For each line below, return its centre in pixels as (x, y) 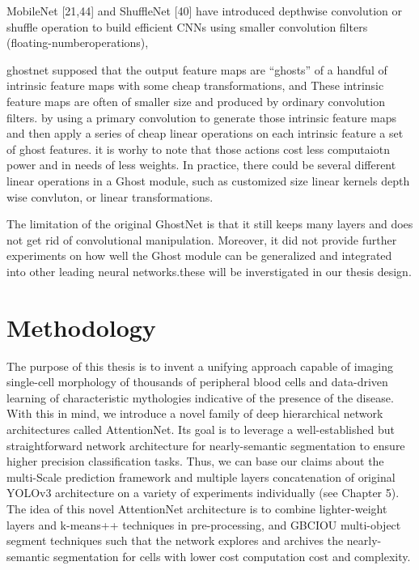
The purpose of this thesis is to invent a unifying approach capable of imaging (200, 366)
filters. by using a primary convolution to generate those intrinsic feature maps (202, 117)
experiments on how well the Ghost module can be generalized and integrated (199, 255)
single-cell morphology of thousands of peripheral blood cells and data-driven (197, 382)
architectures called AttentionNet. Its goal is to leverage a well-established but (201, 429)
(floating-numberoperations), (78, 43)
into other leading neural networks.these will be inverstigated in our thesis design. (209, 271)
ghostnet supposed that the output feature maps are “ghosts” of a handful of (197, 69)
